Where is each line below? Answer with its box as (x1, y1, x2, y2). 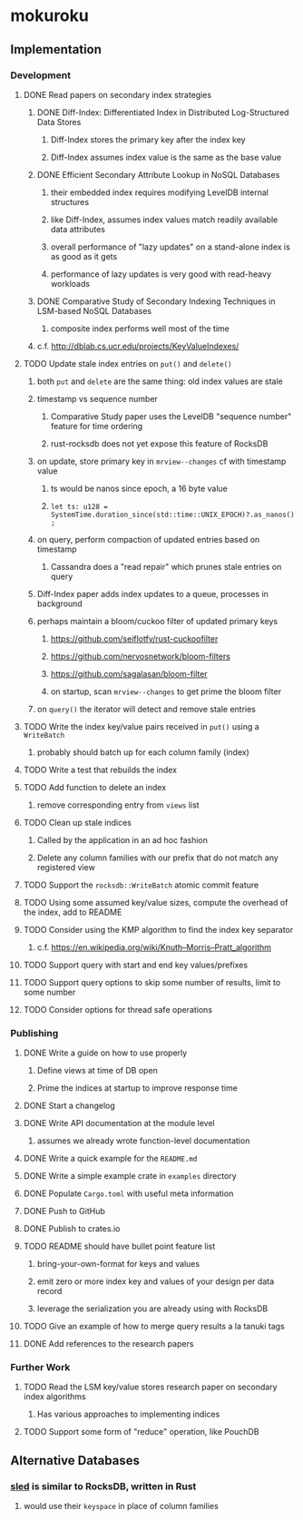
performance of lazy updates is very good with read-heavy (50, 269, 271, 279)
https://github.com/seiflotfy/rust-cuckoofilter (50, 633, 219, 644)
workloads (50, 278, 90, 289)
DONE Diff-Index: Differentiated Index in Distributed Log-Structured (36, 106, 289, 118)
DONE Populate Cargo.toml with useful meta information (23, 1188, 234, 1199)
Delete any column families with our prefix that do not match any (36, 852, 279, 863)
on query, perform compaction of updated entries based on (36, 534, 260, 544)
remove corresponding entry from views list (36, 799, 200, 810)
